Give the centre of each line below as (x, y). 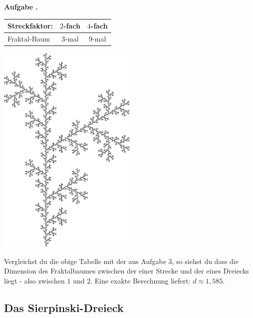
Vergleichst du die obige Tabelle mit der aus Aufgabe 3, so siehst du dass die (121, 261)
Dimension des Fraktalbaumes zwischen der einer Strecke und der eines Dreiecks (126, 271)
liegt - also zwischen (34, 280)
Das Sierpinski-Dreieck (64, 307)
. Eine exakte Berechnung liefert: (140, 280)
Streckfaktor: (30, 26)
